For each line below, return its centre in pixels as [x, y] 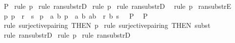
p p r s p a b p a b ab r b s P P [76, 15]
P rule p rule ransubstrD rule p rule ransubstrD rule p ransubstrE [117, 6]
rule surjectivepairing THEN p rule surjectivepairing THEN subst [107, 25]
